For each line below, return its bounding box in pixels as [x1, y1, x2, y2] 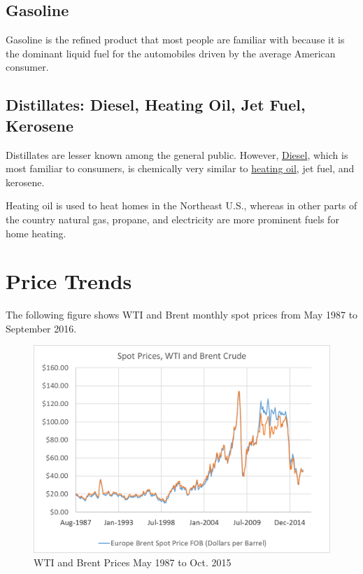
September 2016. [6, 321, 77, 335]
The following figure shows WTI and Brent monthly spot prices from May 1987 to [6, 307, 358, 322]
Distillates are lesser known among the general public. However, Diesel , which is [6, 147, 348, 162]
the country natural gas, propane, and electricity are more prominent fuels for [6, 211, 339, 226]
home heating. [6, 225, 66, 240]
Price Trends [6, 267, 132, 295]
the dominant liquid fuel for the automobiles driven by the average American [6, 45, 336, 60]
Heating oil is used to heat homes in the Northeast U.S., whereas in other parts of [6, 198, 357, 213]
